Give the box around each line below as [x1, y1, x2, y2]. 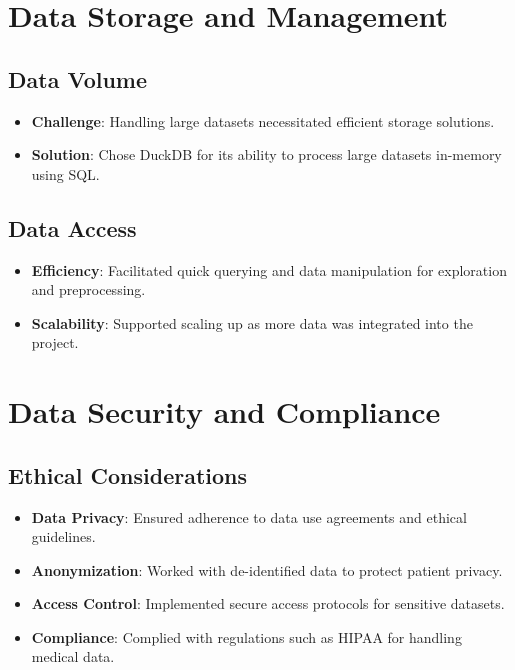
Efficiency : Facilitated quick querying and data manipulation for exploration [31, 259, 507, 280]
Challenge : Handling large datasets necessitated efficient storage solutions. [31, 110, 495, 131]
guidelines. [31, 526, 96, 547]
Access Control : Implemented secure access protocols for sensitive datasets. [31, 593, 505, 614]
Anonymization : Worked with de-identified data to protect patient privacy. [31, 559, 503, 580]
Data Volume [8, 63, 148, 94]
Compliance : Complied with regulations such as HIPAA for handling [31, 626, 462, 647]
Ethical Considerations [8, 459, 248, 490]
